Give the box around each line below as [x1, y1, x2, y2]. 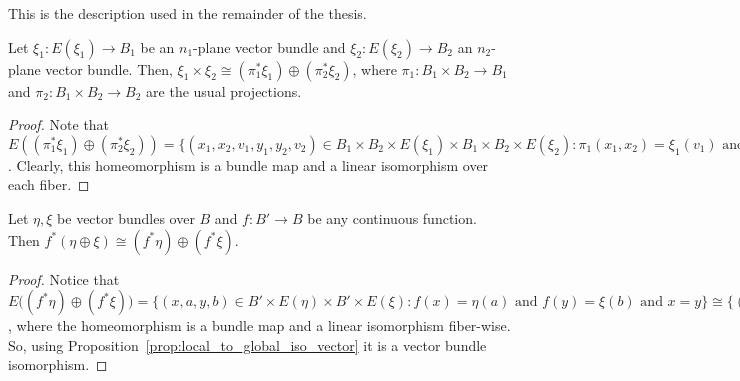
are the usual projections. [146, 80, 302, 101]
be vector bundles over [57, 207, 195, 228]
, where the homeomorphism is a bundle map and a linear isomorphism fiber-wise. [8, 315, 511, 336]
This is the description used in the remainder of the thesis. [8, 3, 367, 23]
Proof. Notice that [8, 268, 120, 289]
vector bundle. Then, [45, 58, 173, 79]
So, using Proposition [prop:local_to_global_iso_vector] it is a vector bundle [8, 334, 487, 355]
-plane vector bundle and [193, 36, 346, 57]
